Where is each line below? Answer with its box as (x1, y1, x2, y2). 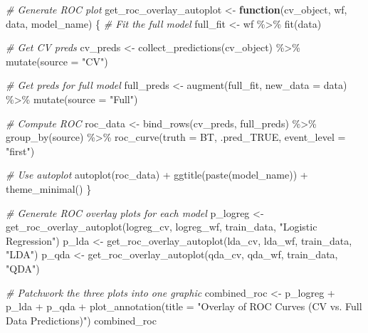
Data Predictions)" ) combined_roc (6, 312, 157, 327)
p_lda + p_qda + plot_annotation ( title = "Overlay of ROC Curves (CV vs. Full (6, 299, 362, 314)
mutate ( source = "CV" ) (6, 53, 108, 68)
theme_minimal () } (6, 181, 92, 196)
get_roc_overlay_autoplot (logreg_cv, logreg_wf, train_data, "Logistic (6, 219, 317, 234)
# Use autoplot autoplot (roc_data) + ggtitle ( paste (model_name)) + (6, 167, 308, 182)
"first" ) (6, 143, 35, 158)
